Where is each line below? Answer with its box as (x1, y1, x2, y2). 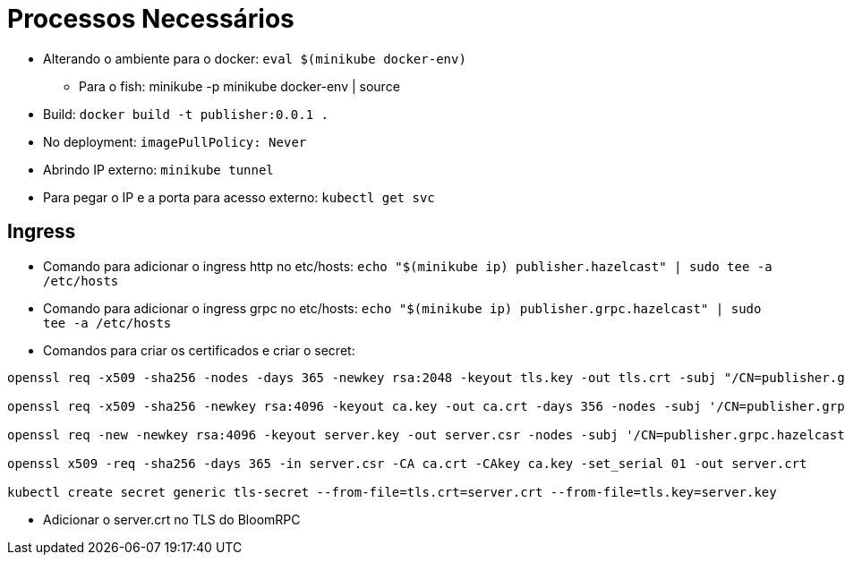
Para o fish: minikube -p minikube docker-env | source (79, 78, 400, 94)
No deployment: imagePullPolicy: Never (43, 133, 307, 149)
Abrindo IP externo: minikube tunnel (43, 161, 274, 177)
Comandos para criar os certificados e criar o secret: (43, 342, 355, 358)
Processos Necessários (7, 4, 294, 34)
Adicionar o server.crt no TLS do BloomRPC (43, 511, 301, 527)
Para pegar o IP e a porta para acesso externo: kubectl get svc (43, 189, 435, 205)
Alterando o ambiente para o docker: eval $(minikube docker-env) (43, 50, 466, 66)
